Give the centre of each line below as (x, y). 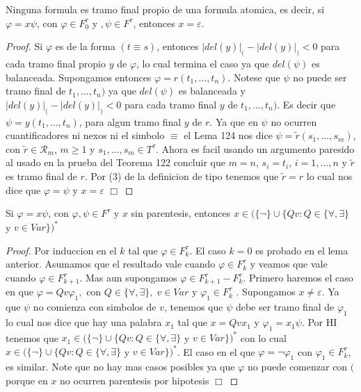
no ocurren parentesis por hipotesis (135, 380)
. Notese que (254, 77)
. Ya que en (234, 121)
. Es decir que (306, 104)
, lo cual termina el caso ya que (203, 63)
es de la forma (85, 46)
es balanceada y (212, 91)
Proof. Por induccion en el (61, 250)
